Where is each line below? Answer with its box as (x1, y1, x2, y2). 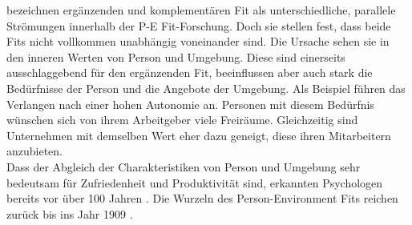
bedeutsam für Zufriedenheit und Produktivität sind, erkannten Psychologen (6, 174, 383, 191)
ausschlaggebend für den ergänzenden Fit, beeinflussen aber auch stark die (6, 64, 373, 81)
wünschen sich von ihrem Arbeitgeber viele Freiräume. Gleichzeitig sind (6, 111, 358, 128)
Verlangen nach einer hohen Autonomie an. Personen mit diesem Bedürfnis (6, 95, 374, 112)
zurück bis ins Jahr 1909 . (6, 205, 133, 222)
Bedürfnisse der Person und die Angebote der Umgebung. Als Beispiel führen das (6, 79, 406, 96)
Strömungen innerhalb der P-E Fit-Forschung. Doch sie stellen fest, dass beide (6, 17, 391, 34)
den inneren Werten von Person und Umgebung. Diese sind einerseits (6, 48, 345, 65)
